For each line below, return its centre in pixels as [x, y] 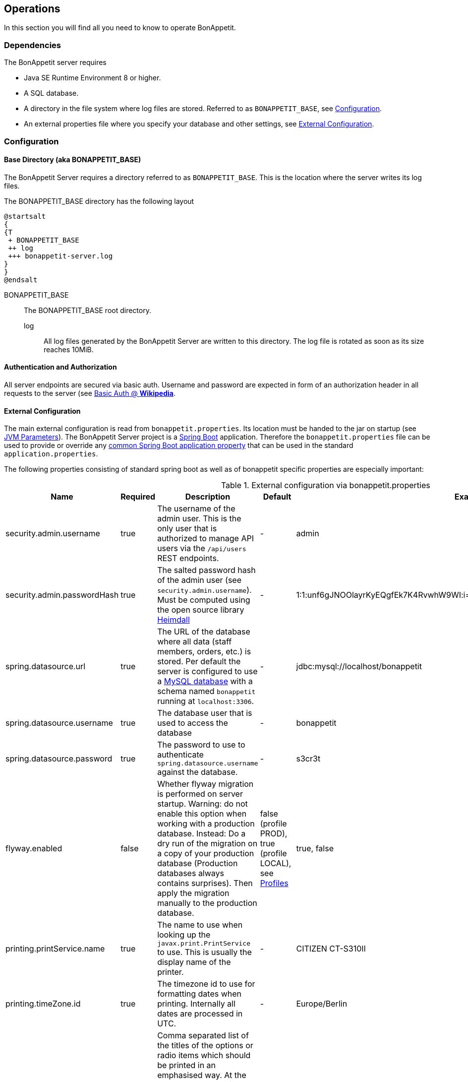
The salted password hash [206, 570]
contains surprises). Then [205, 883]
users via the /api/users [202, 548]
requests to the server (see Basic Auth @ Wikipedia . [90, 393]
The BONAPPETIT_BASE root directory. [88, 310]
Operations [32, 9]
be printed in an [187, 1065]
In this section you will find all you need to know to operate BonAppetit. [120, 28]
